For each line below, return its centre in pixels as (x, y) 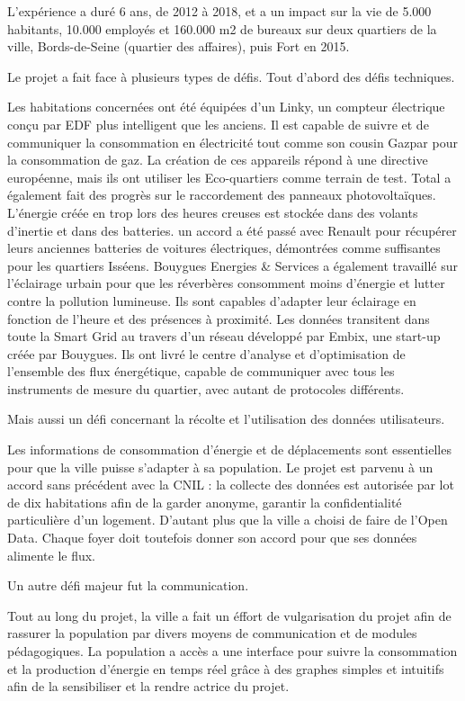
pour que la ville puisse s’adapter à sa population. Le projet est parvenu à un (220, 467)
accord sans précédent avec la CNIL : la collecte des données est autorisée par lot (231, 485)
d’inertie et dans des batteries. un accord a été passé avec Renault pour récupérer (232, 230)
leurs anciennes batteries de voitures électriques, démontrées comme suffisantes (224, 248)
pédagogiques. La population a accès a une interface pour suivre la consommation (232, 651)
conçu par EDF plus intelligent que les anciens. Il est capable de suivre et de (218, 124)
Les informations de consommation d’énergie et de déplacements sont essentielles (229, 449)
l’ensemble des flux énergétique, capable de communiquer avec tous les (201, 371)
